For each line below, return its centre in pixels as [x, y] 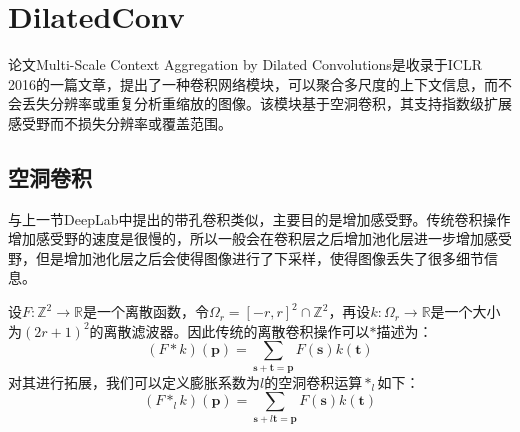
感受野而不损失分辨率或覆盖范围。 [120, 122]
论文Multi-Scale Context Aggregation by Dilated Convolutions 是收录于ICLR [245, 64]
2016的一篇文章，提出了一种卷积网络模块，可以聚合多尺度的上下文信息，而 [253, 83]
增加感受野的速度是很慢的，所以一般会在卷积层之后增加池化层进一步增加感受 [260, 238]
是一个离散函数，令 [145, 311]
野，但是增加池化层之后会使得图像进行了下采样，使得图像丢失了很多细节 [246, 257]
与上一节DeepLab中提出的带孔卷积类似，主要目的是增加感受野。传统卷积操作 [259, 218]
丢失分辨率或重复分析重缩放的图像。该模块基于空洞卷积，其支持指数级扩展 [266, 103]
